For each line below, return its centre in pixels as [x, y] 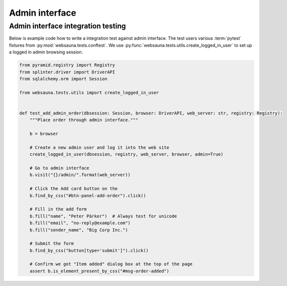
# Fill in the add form [58, 209]
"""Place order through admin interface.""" [84, 120]
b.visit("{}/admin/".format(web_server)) [80, 175]
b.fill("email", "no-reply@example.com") [80, 223]
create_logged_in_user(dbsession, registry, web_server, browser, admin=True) [127, 154]
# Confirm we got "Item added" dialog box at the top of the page [111, 264]
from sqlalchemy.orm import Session [63, 79]
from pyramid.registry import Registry [67, 65]
